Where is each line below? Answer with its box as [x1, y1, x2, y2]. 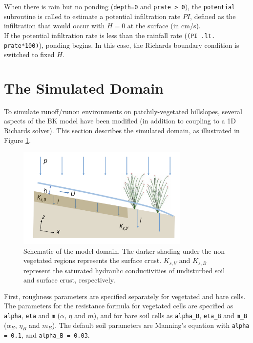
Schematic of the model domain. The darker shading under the [23, 245, 211, 256]
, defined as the [190, 11, 236, 21]
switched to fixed [4, 49, 55, 60]
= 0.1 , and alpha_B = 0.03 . [4, 330, 90, 340]
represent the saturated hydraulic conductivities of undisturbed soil [23, 265, 225, 275]
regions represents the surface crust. [54, 255, 162, 265]
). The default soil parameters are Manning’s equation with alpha [52, 320, 250, 330]
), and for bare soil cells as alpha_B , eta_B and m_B [93, 310, 247, 320]
